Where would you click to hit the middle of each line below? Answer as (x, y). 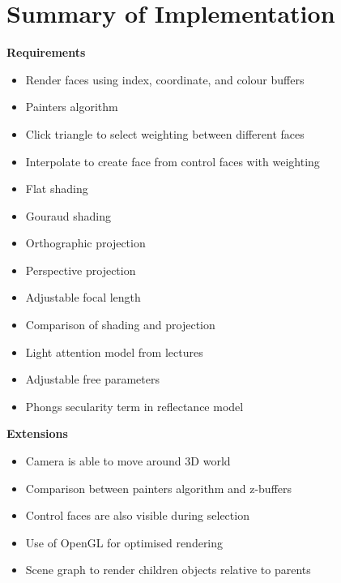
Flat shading (57, 189)
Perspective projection (81, 270)
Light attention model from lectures (114, 352)
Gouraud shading (68, 215)
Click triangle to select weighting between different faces (165, 133)
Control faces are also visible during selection (137, 515)
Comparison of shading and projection (120, 325)
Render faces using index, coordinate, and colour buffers (165, 79)
